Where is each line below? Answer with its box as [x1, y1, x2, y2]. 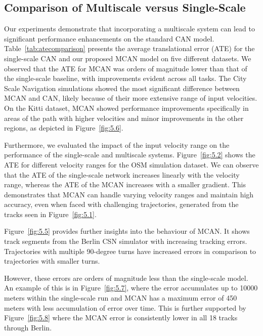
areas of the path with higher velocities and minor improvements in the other [4, 112, 244, 123]
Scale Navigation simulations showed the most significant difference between [4, 82, 240, 93]
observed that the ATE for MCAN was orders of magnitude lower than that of [4, 63, 247, 73]
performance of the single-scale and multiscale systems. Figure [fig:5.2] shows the [4, 149, 255, 160]
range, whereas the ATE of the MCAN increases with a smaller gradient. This [4, 179, 246, 190]
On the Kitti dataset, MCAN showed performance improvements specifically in [4, 102, 249, 113]
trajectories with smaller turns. [4, 256, 100, 266]
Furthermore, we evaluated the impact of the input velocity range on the [4, 139, 230, 150]
